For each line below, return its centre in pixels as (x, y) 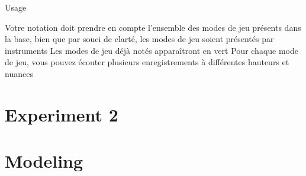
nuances (19, 73)
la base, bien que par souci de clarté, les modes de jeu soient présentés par (139, 39)
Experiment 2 (62, 114)
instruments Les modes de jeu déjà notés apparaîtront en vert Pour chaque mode (152, 50)
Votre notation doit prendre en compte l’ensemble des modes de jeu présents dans (153, 27)
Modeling (44, 161)
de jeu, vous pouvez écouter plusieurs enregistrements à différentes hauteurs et (147, 62)
